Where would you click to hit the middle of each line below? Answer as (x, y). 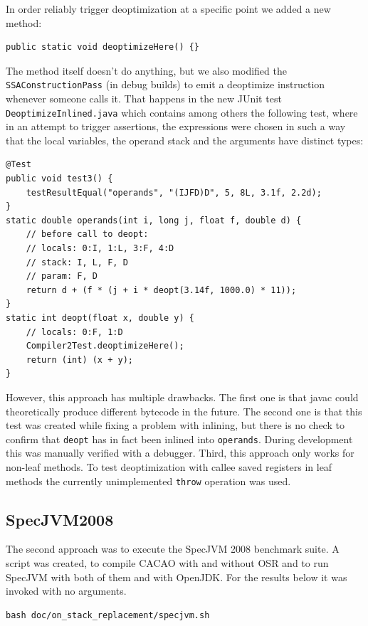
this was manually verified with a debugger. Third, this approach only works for (180, 453)
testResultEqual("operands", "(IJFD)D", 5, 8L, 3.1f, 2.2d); (174, 192)
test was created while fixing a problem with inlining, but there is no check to (175, 425)
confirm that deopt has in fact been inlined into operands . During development (179, 439)
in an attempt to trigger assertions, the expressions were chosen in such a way (176, 126)
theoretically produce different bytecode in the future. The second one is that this (184, 411)
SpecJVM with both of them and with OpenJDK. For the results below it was (177, 577)
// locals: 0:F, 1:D (74, 332)
